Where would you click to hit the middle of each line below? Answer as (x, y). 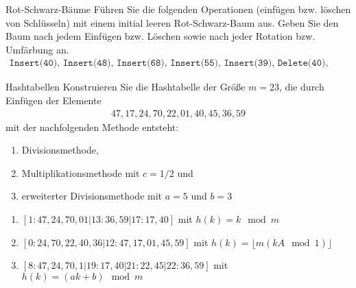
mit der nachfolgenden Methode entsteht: (92, 127)
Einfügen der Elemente (54, 100)
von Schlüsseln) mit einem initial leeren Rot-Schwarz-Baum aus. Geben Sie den (172, 22)
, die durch (301, 87)
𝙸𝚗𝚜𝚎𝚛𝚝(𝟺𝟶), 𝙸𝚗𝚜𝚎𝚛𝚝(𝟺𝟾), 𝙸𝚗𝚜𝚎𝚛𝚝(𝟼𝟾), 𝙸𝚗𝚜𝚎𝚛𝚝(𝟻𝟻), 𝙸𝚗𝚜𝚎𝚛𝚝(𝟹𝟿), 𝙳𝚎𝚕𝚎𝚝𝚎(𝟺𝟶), (169, 63)
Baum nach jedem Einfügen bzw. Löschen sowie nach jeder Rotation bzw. (161, 36)
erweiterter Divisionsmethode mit (92, 196)
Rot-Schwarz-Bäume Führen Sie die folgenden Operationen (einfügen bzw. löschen (178, 9)
